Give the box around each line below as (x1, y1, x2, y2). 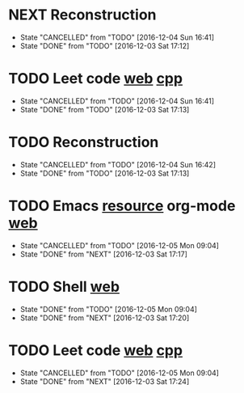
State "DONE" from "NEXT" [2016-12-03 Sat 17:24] (19, 376, 190, 386)
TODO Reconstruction (8, 133, 159, 151)
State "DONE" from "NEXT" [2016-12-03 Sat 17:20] (19, 313, 190, 323)
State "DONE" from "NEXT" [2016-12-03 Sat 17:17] (19, 249, 188, 259)
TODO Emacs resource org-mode (8, 196, 236, 215)
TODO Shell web (8, 277, 120, 296)
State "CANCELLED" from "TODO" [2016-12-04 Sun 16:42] (19, 159, 217, 169)
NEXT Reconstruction (8, 6, 157, 24)
